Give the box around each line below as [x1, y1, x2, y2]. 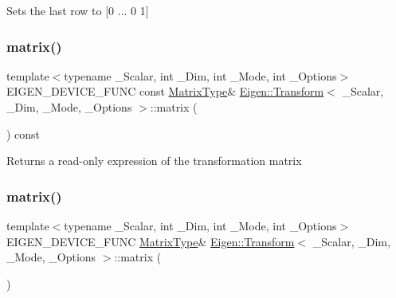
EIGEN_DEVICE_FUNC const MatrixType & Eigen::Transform [6, 83, 324, 100]
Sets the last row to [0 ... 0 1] [6, 2, 149, 18]
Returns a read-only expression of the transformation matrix [6, 152, 302, 169]
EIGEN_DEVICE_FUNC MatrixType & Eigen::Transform [6, 233, 295, 249]
